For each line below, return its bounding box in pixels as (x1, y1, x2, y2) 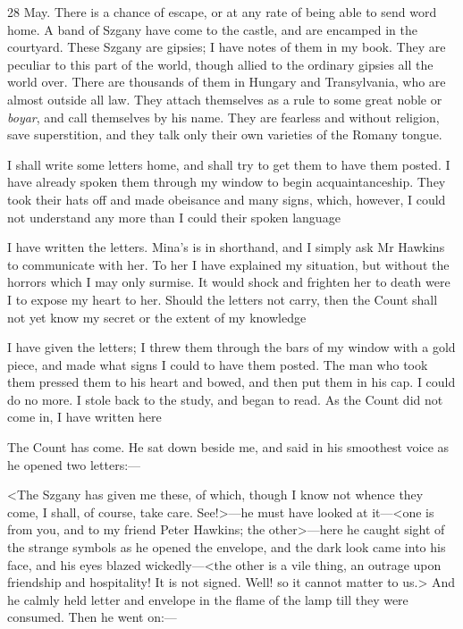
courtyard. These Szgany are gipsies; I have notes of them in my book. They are (7, 38, 446, 56)
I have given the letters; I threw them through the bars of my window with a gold (7, 338, 456, 356)
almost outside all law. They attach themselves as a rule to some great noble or (7, 89, 442, 108)
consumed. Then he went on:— (7, 608, 177, 626)
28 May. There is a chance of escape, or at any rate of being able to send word (7, 3, 437, 21)
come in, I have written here (7, 407, 162, 426)
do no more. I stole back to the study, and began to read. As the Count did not (7, 390, 443, 408)
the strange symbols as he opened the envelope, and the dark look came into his (7, 538, 446, 557)
